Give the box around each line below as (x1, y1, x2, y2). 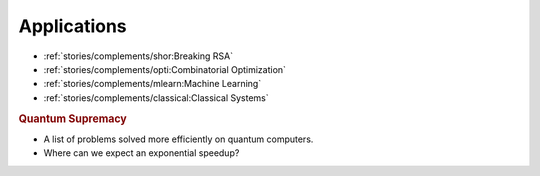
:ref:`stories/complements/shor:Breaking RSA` (43, 50, 234, 62)
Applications (18, 15, 127, 37)
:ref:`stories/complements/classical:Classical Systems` (43, 91, 269, 104)
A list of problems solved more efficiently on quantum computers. (43, 133, 314, 145)
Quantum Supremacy (18, 111, 127, 125)
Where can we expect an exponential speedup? (43, 147, 240, 159)
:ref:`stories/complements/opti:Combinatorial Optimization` (43, 63, 287, 75)
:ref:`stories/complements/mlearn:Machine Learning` (43, 78, 262, 90)
